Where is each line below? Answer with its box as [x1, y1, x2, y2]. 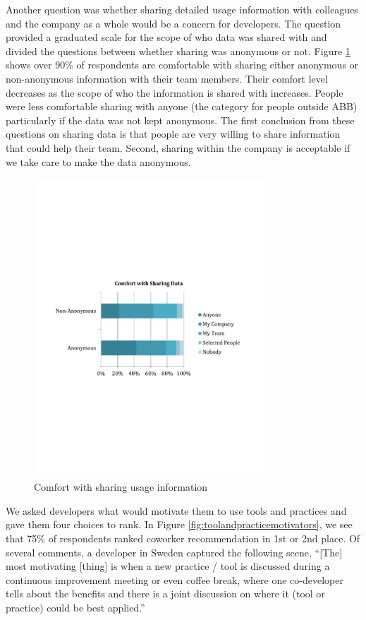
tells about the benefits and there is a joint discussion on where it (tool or [6, 586, 325, 601]
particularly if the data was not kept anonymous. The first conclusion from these [6, 112, 355, 127]
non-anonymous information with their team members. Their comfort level [6, 71, 328, 85]
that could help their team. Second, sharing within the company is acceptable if [6, 140, 350, 155]
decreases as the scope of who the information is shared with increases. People [6, 85, 343, 100]
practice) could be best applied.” [6, 600, 145, 614]
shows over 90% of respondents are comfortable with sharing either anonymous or [6, 57, 359, 72]
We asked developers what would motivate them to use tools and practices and [6, 503, 347, 518]
